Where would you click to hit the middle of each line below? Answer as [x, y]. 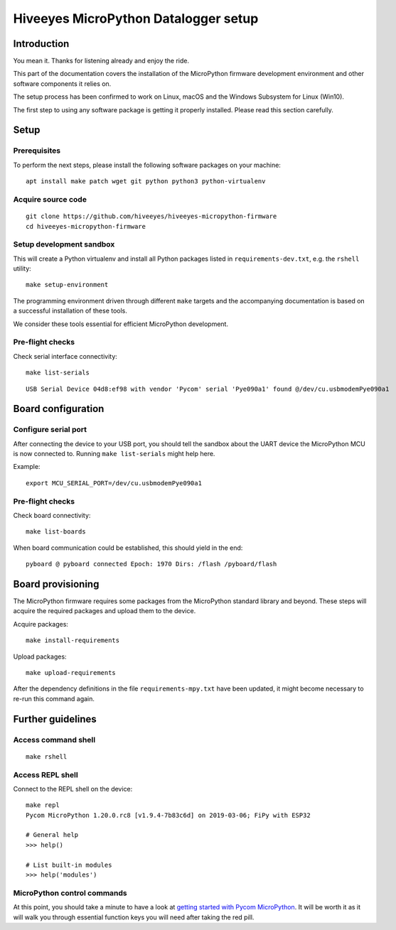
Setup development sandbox [64, 244]
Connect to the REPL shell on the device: [73, 789]
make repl [43, 805]
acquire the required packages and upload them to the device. [105, 611]
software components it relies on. [62, 83]
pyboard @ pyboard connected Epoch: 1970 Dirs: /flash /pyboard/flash [151, 564]
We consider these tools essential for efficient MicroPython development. [121, 324]
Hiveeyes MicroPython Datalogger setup [136, 18]
